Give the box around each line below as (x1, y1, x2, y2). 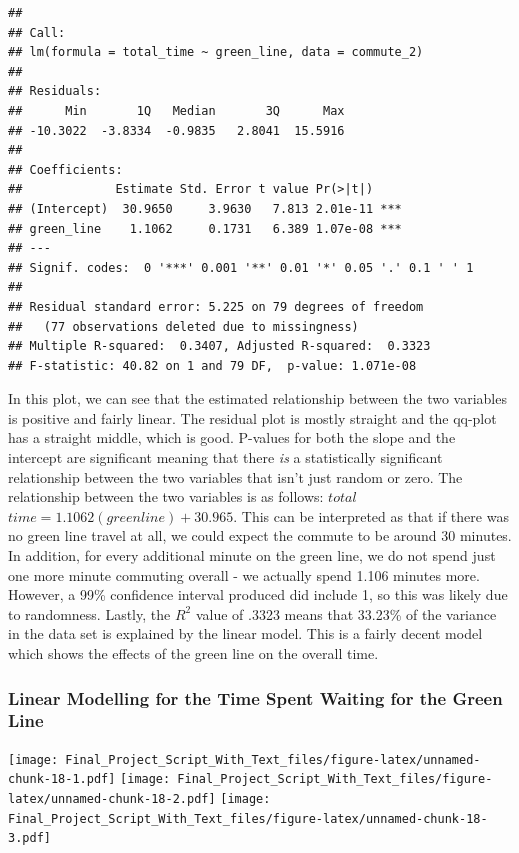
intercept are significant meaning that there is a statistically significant (8, 447, 443, 468)
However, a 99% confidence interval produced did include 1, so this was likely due (8, 584, 508, 605)
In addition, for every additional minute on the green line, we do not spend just (8, 545, 496, 566)
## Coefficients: (8, 162, 123, 177)
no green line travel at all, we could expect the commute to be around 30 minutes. (8, 525, 512, 546)
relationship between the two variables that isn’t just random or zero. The (8, 466, 463, 487)
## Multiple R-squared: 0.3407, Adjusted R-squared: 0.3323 (8, 339, 431, 354)
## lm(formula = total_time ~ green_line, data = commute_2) (8, 45, 424, 60)
